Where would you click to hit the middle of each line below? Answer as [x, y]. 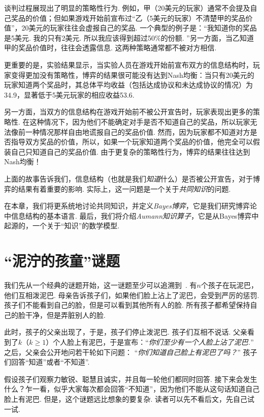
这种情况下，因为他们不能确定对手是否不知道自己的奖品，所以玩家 [140, 121]
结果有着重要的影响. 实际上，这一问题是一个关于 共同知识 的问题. [124, 188]
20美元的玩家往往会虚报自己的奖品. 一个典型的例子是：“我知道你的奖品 [139, 28]
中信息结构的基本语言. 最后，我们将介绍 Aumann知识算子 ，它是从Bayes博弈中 [131, 215]
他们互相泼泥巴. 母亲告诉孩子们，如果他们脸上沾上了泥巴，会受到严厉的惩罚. [132, 295]
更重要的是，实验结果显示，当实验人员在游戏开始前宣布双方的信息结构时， [128, 64]
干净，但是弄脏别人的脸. [65, 315]
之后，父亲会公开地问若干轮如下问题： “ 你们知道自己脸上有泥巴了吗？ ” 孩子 [131, 352]
